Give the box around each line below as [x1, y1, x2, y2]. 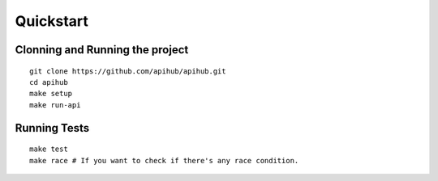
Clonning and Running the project [15, 43, 189, 57]
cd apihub [29, 78, 68, 86]
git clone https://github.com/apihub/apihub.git [29, 66, 226, 76]
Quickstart [15, 12, 89, 30]
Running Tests [15, 121, 89, 135]
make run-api [29, 100, 81, 109]
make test [29, 145, 68, 154]
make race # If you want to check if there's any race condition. [29, 156, 299, 165]
